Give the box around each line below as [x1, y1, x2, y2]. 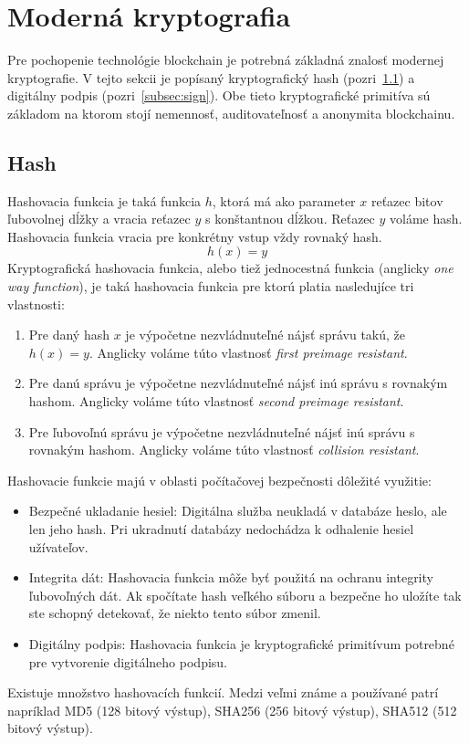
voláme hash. [390, 209, 463, 228]
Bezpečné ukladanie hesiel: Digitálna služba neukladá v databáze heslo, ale [28, 501, 447, 520]
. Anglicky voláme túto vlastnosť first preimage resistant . [89, 342, 408, 362]
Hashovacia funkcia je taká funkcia [7, 191, 202, 210]
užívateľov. [28, 537, 89, 556]
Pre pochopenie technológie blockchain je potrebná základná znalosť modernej [7, 50, 444, 69]
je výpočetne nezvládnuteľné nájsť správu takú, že [125, 325, 406, 344]
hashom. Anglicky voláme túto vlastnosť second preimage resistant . [28, 392, 404, 411]
